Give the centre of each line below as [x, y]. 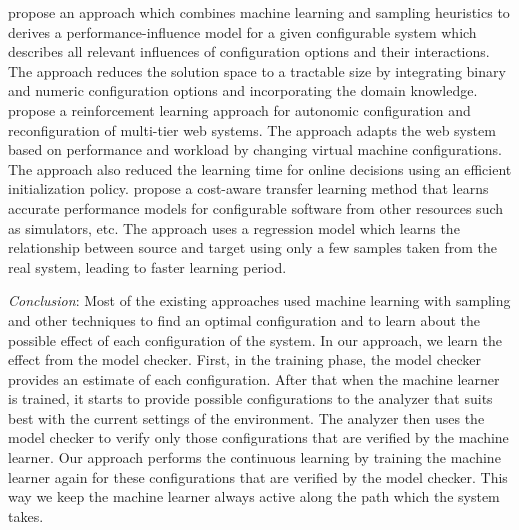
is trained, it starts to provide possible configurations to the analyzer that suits [250, 398]
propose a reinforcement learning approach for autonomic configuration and [239, 109]
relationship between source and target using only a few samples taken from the [252, 247]
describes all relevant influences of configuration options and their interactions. [249, 51]
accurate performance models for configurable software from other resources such [256, 207]
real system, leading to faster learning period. [147, 266]
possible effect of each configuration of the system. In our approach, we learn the [255, 339]
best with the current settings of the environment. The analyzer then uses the [246, 417]
